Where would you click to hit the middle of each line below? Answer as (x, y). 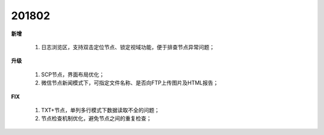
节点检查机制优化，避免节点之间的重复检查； (96, 118)
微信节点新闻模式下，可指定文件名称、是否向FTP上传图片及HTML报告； (130, 83)
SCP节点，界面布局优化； (73, 74)
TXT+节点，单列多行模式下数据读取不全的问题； (100, 110)
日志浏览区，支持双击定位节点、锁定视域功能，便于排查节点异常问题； (128, 47)
